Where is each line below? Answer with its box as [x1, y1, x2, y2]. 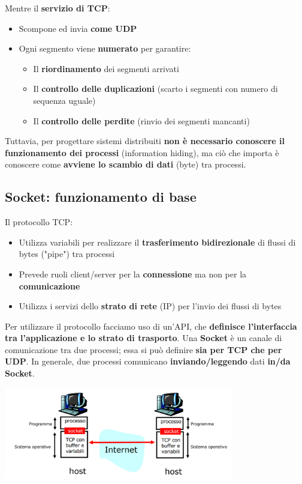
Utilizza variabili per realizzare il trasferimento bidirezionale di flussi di [19, 235, 296, 248]
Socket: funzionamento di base [5, 187, 197, 206]
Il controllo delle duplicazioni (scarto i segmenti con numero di [33, 82, 278, 95]
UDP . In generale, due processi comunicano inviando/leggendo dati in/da [5, 355, 291, 368]
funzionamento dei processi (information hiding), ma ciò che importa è [5, 146, 279, 159]
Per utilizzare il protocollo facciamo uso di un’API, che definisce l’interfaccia [5, 319, 297, 332]
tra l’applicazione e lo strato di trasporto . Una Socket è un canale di [5, 331, 282, 344]
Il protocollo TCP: [5, 216, 73, 228]
